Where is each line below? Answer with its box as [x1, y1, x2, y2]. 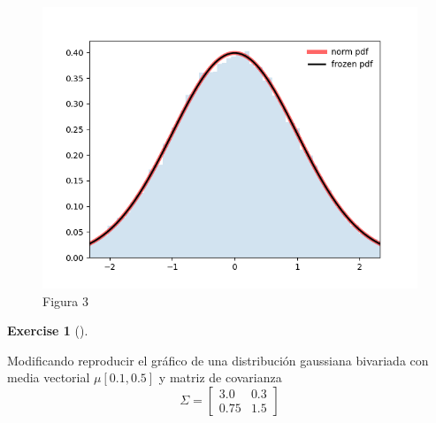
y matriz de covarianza [158, 368, 282, 387]
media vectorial [7, 368, 90, 387]
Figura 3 [42, 291, 88, 310]
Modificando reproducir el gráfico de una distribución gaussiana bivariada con [7, 350, 429, 369]
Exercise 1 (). [7, 321, 88, 340]
